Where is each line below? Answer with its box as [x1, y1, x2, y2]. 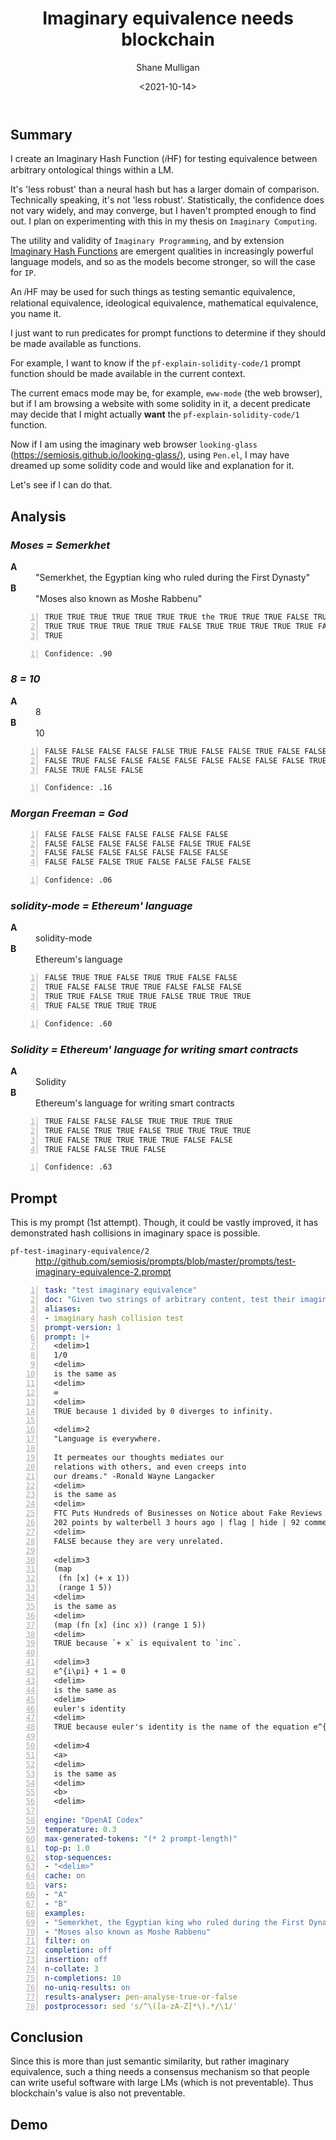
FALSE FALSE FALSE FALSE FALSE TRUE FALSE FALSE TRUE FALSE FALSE [44, 746, 328, 756]
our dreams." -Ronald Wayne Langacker [53, 1471, 216, 1481]
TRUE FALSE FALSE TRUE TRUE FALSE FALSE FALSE [44, 982, 242, 992]
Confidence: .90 [44, 648, 113, 659]
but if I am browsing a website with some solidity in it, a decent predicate [10, 398, 311, 410]
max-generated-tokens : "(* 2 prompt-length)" [44, 1833, 238, 1844]
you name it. [10, 308, 62, 320]
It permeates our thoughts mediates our [53, 1452, 225, 1462]
